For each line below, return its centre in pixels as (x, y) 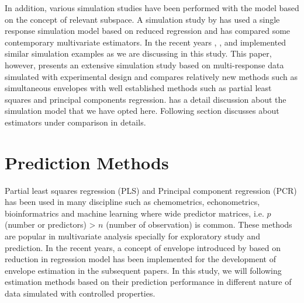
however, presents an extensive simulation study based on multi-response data (144, 65)
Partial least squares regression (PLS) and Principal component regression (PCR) (151, 190)
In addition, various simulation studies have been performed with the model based (152, 8)
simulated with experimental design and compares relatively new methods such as (151, 76)
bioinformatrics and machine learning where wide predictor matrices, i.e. (134, 213)
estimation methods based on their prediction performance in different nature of (148, 282)
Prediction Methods (87, 162)
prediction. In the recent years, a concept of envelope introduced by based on (143, 247)
